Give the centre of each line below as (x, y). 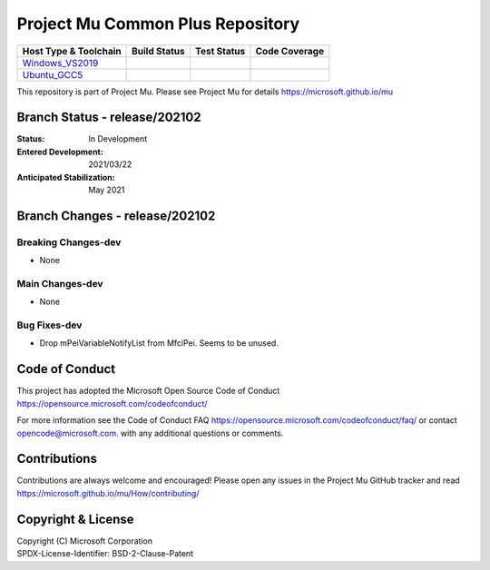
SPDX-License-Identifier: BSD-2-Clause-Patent (105, 554)
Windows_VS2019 (60, 63)
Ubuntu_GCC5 (53, 74)
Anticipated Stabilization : (66, 177)
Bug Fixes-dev (49, 325)
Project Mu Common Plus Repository (158, 24)
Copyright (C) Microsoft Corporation (85, 541)
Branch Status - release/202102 (109, 118)
